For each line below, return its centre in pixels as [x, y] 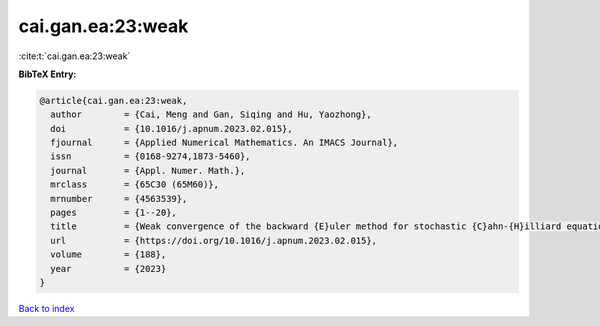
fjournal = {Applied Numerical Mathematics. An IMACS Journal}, [224, 143]
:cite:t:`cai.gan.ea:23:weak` [74, 56]
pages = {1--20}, [113, 213]
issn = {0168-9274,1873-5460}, [150, 156]
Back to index [46, 308]
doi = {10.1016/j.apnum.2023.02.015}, [172, 128]
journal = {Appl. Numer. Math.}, [148, 170]
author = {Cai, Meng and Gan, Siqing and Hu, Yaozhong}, [211, 114]
